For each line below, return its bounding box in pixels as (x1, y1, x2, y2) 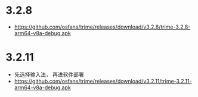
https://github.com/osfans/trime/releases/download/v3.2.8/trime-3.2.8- (14, 23, 191, 30)
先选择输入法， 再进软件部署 (14, 71, 84, 78)
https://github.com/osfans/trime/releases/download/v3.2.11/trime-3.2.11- (14, 77, 192, 85)
